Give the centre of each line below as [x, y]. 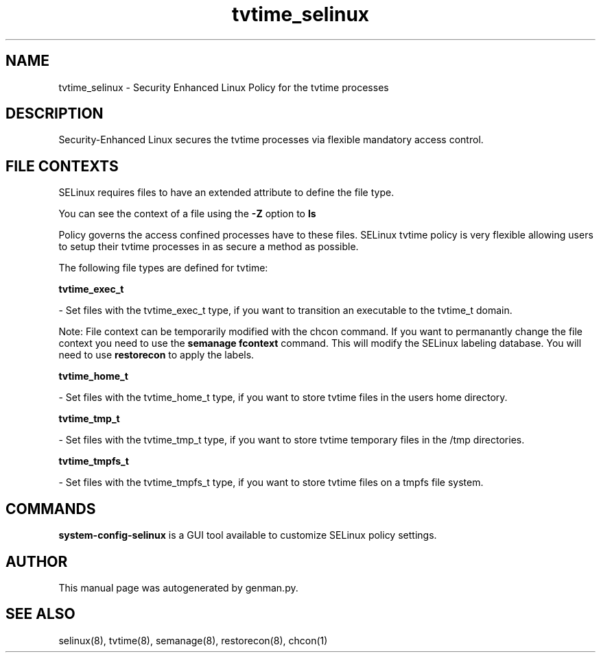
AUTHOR [37, 561]
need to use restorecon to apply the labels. [156, 355]
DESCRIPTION [55, 114]
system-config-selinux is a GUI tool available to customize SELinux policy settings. [248, 535]
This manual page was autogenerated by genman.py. [178, 587]
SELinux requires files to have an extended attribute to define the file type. [226, 193]
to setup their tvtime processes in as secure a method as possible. [209, 247]
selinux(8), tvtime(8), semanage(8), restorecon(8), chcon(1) [193, 640]
